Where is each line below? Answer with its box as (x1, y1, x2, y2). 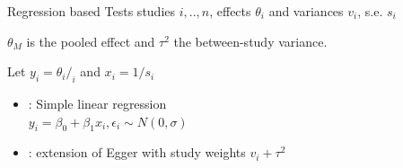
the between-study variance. (173, 31, 328, 50)
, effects (209, 2, 251, 20)
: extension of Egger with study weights (28, 143, 246, 162)
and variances (268, 2, 344, 20)
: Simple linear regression (28, 93, 167, 112)
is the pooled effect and (26, 31, 155, 50)
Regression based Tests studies (7, 2, 176, 20)
